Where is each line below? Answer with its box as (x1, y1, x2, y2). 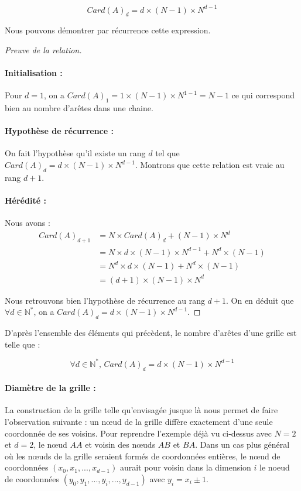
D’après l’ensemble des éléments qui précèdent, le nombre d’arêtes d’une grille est (5, 327, 297, 339)
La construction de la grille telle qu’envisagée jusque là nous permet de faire (5, 404, 278, 416)
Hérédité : (5, 194, 46, 207)
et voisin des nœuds (85, 438, 156, 451)
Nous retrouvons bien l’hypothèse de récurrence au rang (5, 294, 205, 306)
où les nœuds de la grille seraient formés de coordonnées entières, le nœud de (5, 449, 281, 462)
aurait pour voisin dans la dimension (119, 461, 251, 473)
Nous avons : (5, 217, 50, 229)
